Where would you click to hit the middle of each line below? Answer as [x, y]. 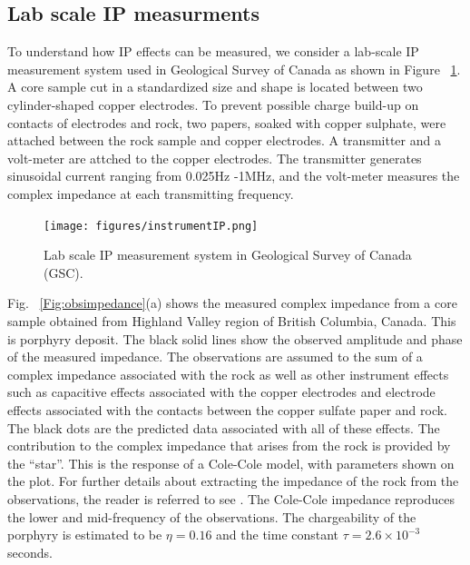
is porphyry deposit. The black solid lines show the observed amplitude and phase [235, 338]
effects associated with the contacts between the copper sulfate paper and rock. [228, 409]
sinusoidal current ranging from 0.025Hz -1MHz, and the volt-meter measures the [234, 176]
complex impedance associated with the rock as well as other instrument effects [228, 374]
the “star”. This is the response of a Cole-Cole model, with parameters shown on [231, 463]
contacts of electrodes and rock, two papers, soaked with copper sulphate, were [227, 122]
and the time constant [278, 535]
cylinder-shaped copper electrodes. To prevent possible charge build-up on [213, 104]
